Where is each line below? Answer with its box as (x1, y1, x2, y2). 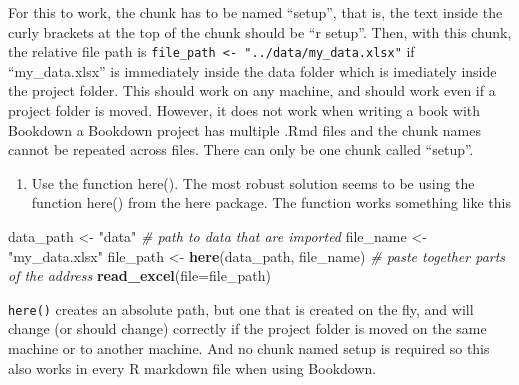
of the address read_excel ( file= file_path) (8, 265, 271, 286)
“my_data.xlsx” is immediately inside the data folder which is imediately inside (8, 60, 497, 81)
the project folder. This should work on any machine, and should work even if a (8, 80, 496, 101)
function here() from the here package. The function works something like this (31, 192, 511, 213)
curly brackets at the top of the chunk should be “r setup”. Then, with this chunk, (8, 21, 512, 42)
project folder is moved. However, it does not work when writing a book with (8, 100, 481, 121)
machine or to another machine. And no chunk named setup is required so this (8, 338, 490, 359)
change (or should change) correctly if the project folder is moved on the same (8, 318, 487, 339)
